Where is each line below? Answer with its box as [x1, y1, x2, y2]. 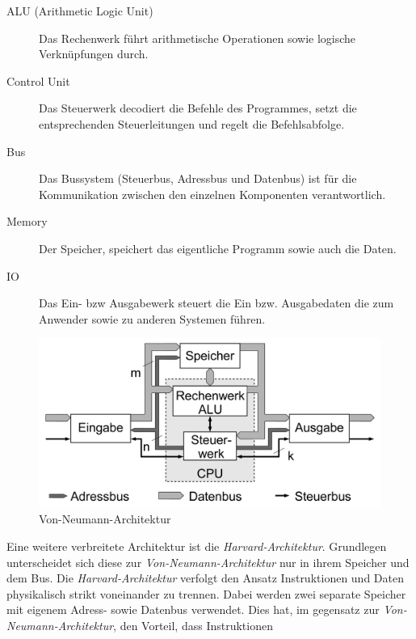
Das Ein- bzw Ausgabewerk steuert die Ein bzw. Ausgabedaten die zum [39, 294, 394, 311]
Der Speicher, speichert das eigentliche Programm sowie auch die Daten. [39, 239, 397, 256]
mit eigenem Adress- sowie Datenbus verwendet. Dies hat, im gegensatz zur [6, 601, 380, 618]
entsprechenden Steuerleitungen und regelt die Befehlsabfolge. [39, 115, 345, 132]
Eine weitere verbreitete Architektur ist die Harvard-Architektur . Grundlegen [6, 538, 387, 555]
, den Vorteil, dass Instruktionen [113, 616, 273, 633]
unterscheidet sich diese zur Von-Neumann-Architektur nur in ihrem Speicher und [6, 553, 410, 570]
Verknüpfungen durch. [39, 45, 149, 62]
